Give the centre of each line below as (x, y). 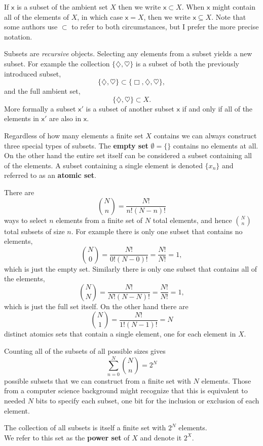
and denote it (161, 437)
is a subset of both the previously (187, 63)
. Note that (229, 16)
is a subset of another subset (130, 108)
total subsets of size (34, 231)
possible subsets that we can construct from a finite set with (98, 380)
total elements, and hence (192, 220)
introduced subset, (33, 73)
